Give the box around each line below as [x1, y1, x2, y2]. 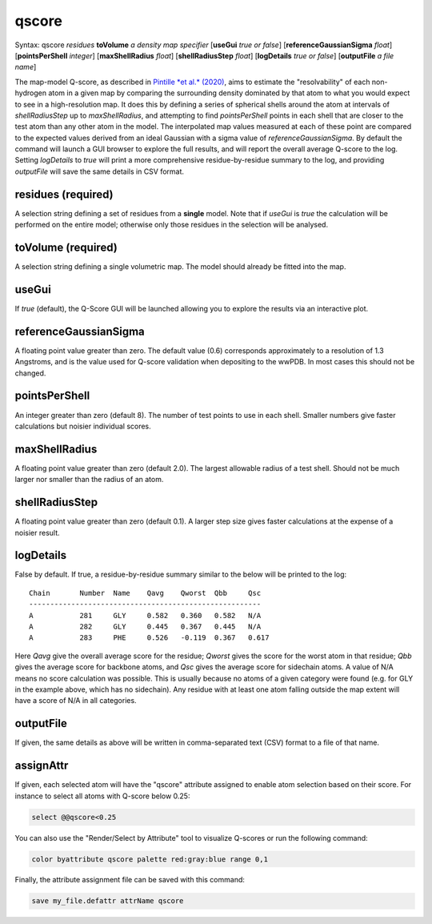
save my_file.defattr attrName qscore [31, 897, 184, 906]
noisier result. [14, 528, 60, 537]
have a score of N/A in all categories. [14, 696, 137, 705]
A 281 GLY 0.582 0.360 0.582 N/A [29, 611, 262, 620]
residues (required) [14, 187, 114, 201]
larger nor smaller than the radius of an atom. [14, 475, 164, 484]
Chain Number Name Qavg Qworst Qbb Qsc [29, 589, 262, 597]
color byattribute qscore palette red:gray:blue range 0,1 [31, 854, 268, 864]
